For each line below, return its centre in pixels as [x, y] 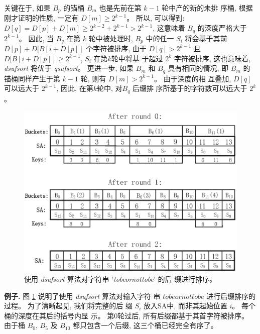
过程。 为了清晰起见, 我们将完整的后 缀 [68, 306]
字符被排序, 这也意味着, [212, 58]
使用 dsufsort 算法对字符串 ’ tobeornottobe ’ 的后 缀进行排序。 [120, 279]
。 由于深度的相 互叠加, [193, 78]
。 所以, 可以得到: [156, 18]
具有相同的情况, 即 [198, 68]
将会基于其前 [206, 38]
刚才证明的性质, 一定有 [41, 18]
